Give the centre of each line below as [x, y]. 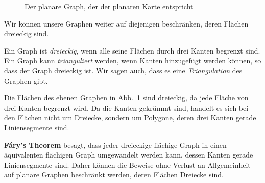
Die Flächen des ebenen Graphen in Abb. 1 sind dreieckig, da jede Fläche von [126, 98]
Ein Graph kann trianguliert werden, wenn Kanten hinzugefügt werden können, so [133, 60]
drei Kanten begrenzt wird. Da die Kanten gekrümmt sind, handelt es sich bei [126, 107]
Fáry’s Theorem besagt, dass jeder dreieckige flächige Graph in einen [115, 145]
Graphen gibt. [26, 80]
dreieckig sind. [27, 33]
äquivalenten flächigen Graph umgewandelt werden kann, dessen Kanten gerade [129, 155]
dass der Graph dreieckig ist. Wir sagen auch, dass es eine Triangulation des [123, 70]
